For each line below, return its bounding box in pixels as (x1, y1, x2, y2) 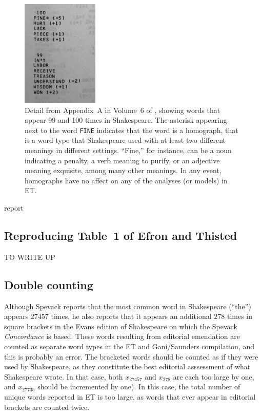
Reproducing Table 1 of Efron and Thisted (4, 227, 237, 243)
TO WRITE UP (4, 251, 55, 262)
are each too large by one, (173, 371, 254, 382)
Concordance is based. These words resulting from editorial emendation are (4, 331, 240, 342)
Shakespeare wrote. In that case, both (4, 371, 123, 382)
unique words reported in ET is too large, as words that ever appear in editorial (4, 391, 256, 402)
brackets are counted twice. (4, 401, 90, 412)
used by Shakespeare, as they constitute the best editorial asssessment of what (4, 361, 251, 372)
